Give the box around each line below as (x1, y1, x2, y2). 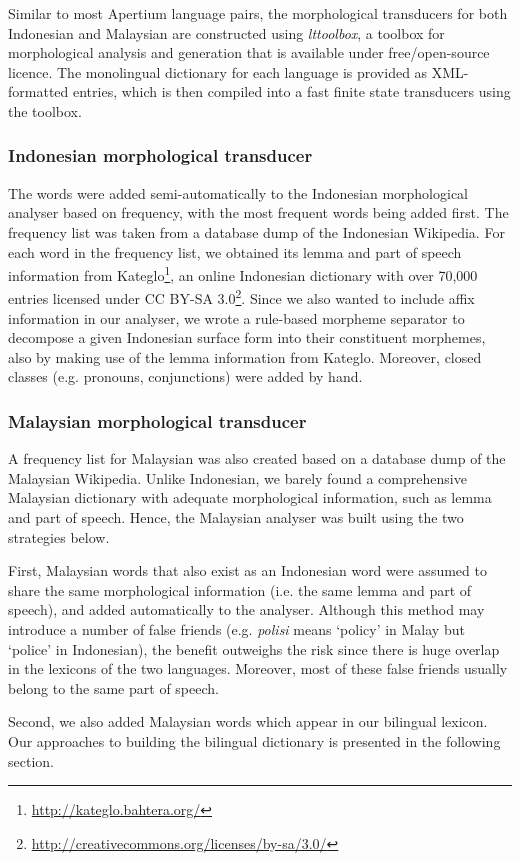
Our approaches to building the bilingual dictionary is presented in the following (8, 730, 501, 751)
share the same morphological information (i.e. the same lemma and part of (8, 579, 472, 600)
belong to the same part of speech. (8, 677, 219, 698)
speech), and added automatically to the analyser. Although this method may (8, 599, 485, 620)
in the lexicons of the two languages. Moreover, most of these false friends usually (8, 658, 508, 679)
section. (8, 750, 54, 771)
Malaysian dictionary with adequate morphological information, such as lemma (8, 487, 492, 508)
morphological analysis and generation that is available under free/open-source (8, 42, 490, 63)
